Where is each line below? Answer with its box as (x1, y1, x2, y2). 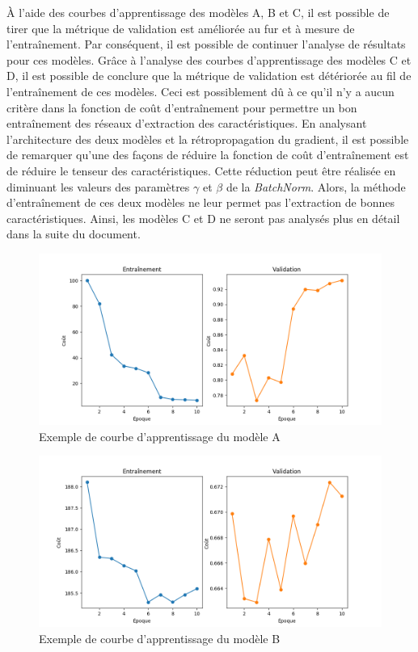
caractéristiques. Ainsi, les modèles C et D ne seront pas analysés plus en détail (6, 209, 400, 226)
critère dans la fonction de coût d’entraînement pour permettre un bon (6, 99, 357, 116)
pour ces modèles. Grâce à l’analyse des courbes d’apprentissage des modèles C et (6, 51, 412, 68)
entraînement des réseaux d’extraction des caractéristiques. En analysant (6, 115, 367, 132)
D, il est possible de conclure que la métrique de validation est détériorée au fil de (6, 67, 412, 84)
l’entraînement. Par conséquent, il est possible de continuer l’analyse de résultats (6, 36, 406, 53)
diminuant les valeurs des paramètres (6, 178, 190, 195)
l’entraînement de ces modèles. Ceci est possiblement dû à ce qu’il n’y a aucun (6, 82, 395, 99)
